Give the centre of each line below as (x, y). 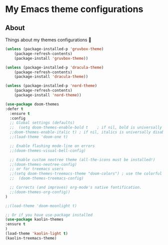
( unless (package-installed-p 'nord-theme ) (51, 86)
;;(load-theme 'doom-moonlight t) (41, 206)
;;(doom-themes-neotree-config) (43, 164)
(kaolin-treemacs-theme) (31, 238)
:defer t (14, 109)
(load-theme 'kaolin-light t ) (37, 233)
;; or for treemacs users (37, 169)
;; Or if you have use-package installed (49, 215)
